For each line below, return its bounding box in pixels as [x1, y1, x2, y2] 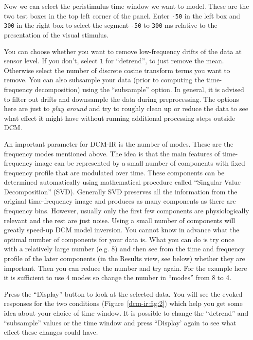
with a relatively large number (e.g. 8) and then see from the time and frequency [4, 244, 245, 254]
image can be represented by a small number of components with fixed [35, 158, 245, 168]
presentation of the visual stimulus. [4, 29, 109, 39]
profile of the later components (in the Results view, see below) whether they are [4, 253, 245, 264]
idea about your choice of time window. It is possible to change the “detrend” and [4, 308, 249, 318]
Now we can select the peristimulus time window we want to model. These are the [4, 1, 249, 11]
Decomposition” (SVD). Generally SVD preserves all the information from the [4, 186, 237, 196]
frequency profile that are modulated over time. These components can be [4, 167, 224, 177]
